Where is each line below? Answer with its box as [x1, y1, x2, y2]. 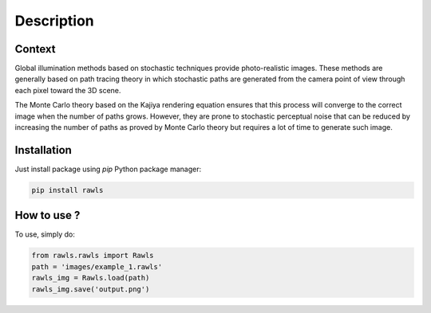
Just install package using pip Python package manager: [14, 164, 202, 174]
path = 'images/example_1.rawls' [31, 262, 163, 271]
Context [14, 42, 56, 56]
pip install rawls [31, 186, 104, 194]
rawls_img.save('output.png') [31, 284, 150, 294]
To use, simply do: [14, 229, 75, 239]
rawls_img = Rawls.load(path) [31, 273, 150, 283]
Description [14, 12, 95, 29]
